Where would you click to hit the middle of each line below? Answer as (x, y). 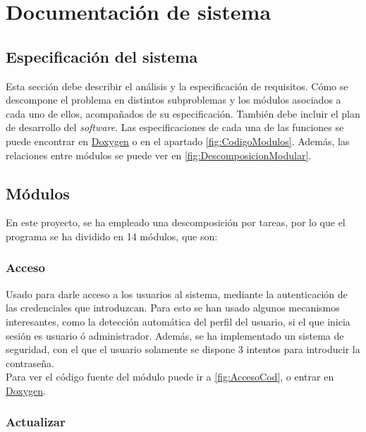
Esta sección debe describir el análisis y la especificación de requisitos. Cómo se (177, 86)
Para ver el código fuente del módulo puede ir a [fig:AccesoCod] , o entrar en (170, 377)
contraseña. (30, 363)
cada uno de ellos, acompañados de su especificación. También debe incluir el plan (183, 113)
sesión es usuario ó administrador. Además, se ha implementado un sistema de (175, 335)
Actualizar (36, 422)
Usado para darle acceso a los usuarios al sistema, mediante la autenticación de (177, 294)
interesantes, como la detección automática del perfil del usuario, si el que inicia (178, 321)
